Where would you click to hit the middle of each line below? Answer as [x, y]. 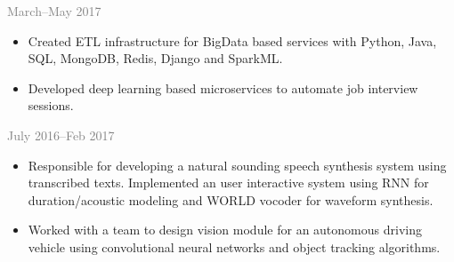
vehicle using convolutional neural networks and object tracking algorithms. [234, 246]
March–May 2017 [54, 11]
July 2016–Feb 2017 [61, 135]
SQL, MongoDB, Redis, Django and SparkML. [155, 58]
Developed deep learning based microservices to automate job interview [223, 87]
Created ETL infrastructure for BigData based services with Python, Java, [232, 40]
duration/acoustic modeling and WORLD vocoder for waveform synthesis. [231, 199]
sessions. [51, 105]
